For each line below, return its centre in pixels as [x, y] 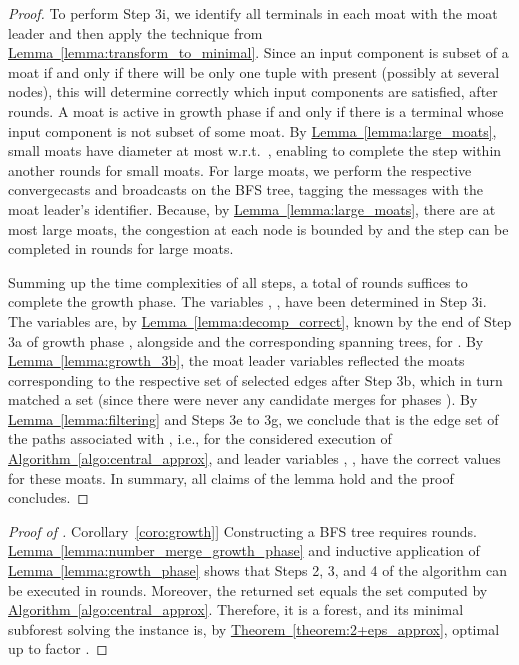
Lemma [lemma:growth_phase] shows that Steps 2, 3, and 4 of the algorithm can [258, 570]
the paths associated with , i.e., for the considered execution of [200, 438]
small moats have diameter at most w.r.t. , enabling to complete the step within [255, 150]
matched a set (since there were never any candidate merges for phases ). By [243, 399]
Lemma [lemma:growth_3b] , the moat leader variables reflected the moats [236, 360]
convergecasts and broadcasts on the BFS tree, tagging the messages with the [246, 189]
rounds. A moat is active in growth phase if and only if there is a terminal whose [256, 110]
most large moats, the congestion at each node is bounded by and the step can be [258, 228]
